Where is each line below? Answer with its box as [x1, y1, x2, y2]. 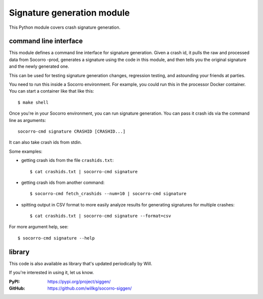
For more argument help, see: [9, 224, 69, 230]
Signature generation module [9, 7, 130, 18]
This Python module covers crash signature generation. [9, 24, 121, 30]
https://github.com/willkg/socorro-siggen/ [47, 285, 132, 291]
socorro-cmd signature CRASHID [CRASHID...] [18, 128, 126, 134]
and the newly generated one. [9, 63, 69, 69]
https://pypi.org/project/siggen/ [47, 279, 111, 284]
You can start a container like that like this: [9, 88, 94, 94]
